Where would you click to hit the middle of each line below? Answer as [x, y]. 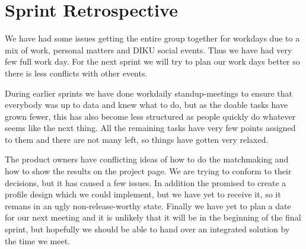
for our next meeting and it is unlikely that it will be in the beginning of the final [153, 217]
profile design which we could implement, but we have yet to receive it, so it [143, 194]
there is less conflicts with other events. [76, 73]
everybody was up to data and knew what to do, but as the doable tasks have [146, 105]
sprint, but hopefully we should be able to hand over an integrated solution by [147, 229]
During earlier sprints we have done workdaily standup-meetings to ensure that [149, 93]
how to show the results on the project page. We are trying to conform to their [148, 171]
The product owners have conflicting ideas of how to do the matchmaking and [147, 159]
